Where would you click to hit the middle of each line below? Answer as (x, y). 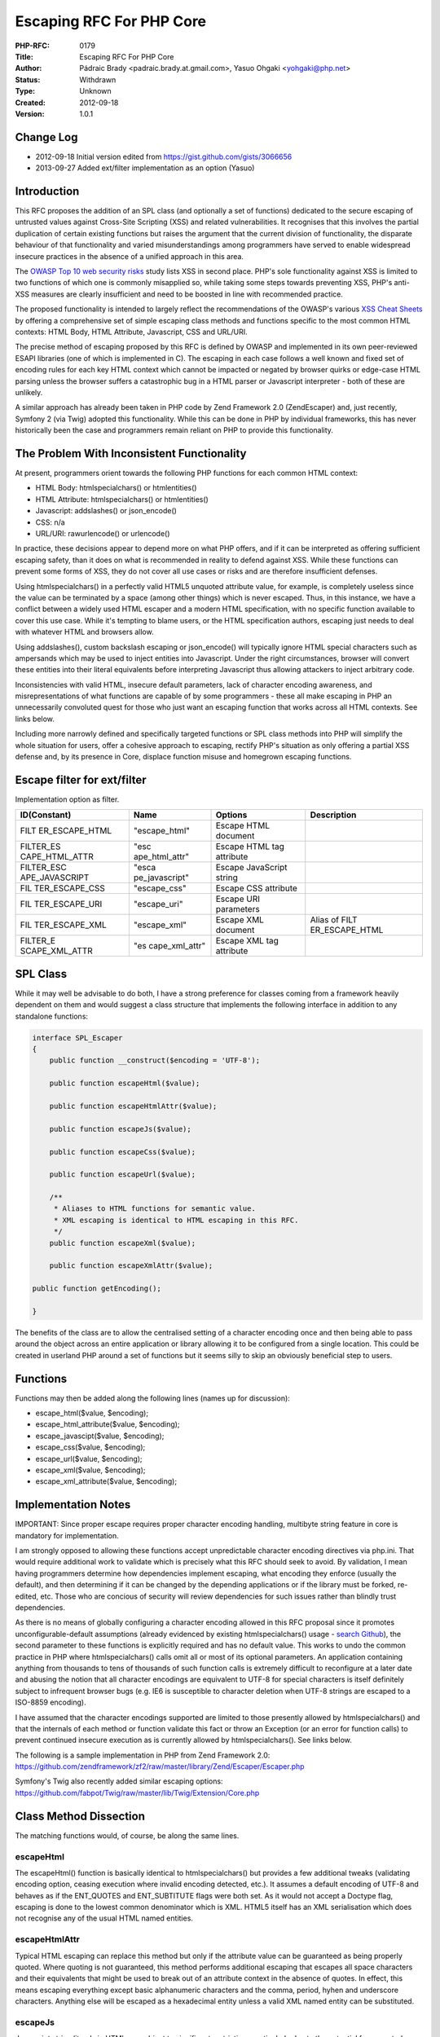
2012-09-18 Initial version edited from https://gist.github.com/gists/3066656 (164, 156)
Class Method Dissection (80, 1816)
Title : (24, 56)
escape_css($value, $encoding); (90, 1447)
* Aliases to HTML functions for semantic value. (154, 1209)
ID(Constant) (46, 815)
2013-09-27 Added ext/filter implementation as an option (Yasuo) (145, 168)
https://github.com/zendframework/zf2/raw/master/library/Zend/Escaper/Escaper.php (160, 1766)
